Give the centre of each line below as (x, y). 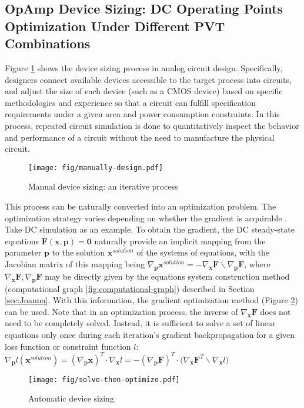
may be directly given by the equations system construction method (167, 276)
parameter (23, 252)
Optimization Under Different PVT (115, 26)
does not (275, 311)
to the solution (78, 252)
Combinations (48, 43)
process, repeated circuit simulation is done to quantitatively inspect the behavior (152, 125)
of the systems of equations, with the (203, 252)
